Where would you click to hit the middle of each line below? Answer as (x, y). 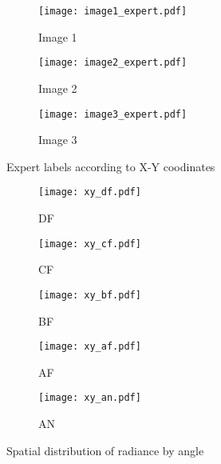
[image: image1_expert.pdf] (113, 11)
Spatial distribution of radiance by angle (105, 450)
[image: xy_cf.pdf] (90, 244)
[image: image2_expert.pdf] (113, 63)
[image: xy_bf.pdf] (90, 295)
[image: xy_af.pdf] (90, 347)
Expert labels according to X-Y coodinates (111, 166)
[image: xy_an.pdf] (90, 398)
